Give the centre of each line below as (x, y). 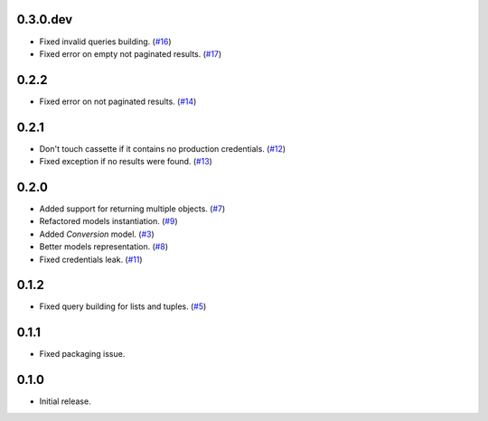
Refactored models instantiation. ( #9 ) (108, 221)
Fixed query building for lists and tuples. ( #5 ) (123, 306)
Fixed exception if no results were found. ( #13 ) (126, 162)
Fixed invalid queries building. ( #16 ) (105, 42)
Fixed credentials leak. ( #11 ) (91, 259)
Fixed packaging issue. (82, 354)
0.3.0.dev (45, 19)
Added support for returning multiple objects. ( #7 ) (132, 209)
